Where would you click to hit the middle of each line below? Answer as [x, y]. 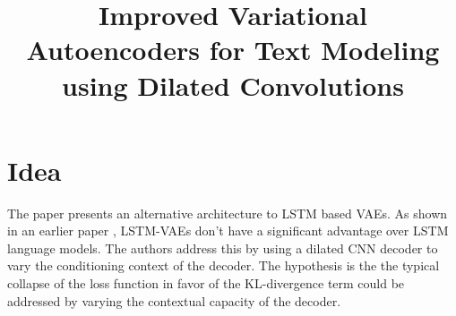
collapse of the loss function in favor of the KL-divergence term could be [206, 283]
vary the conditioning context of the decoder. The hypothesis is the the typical [224, 265]
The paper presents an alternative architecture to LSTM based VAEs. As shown [228, 213]
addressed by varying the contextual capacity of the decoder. [174, 300]
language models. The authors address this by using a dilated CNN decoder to [223, 248]
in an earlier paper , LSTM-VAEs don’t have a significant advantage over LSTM [228, 231]
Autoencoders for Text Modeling [233, 50]
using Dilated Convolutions [233, 85]
